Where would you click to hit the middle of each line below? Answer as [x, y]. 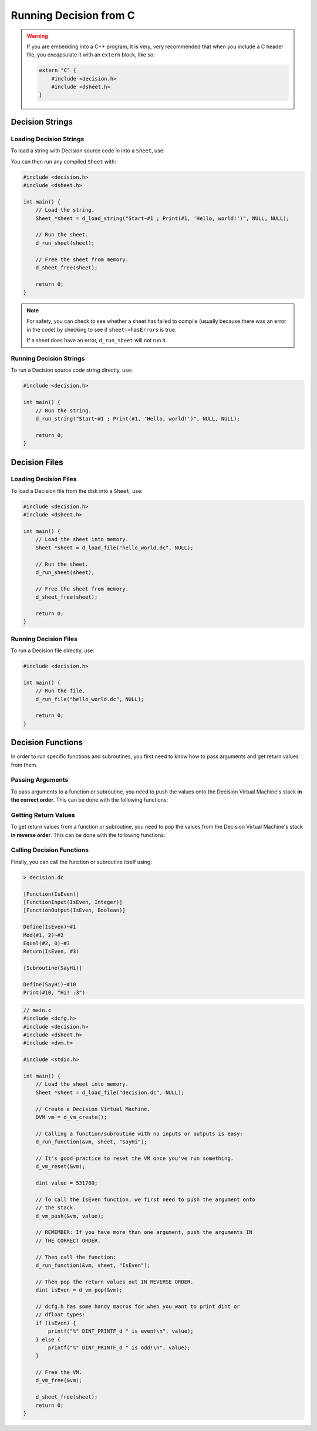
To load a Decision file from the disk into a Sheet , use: [77, 491]
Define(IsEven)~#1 [50, 927]
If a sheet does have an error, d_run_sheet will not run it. [97, 341]
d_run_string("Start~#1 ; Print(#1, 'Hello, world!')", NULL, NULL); [138, 418]
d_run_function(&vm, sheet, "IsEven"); [93, 1265]
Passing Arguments [40, 780]
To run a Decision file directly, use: [53, 651]
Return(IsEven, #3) [51, 952]
